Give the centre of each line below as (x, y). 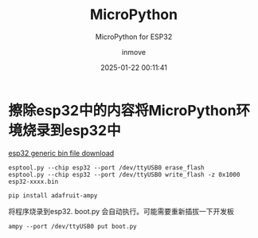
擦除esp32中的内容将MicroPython (122, 110)
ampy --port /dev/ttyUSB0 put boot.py (72, 226)
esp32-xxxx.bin (33, 181)
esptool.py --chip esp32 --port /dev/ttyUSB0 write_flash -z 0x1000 (124, 174)
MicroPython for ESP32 (134, 37)
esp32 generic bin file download (61, 153)
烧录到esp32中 (72, 130)
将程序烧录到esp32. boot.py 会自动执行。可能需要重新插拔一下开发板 (121, 211)
